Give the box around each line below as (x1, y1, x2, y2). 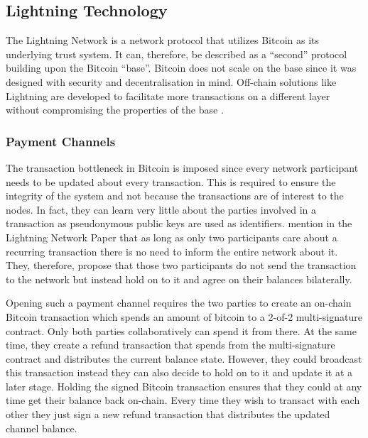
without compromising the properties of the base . (6, 102, 224, 117)
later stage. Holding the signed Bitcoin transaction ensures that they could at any (6, 378, 362, 393)
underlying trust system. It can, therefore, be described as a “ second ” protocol (6, 46, 347, 61)
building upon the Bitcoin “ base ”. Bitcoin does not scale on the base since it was (6, 60, 357, 75)
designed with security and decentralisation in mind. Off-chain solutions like (6, 74, 337, 89)
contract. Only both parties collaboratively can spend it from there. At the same (6, 323, 357, 338)
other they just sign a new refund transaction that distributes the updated (6, 407, 330, 422)
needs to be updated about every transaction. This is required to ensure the (6, 174, 336, 189)
